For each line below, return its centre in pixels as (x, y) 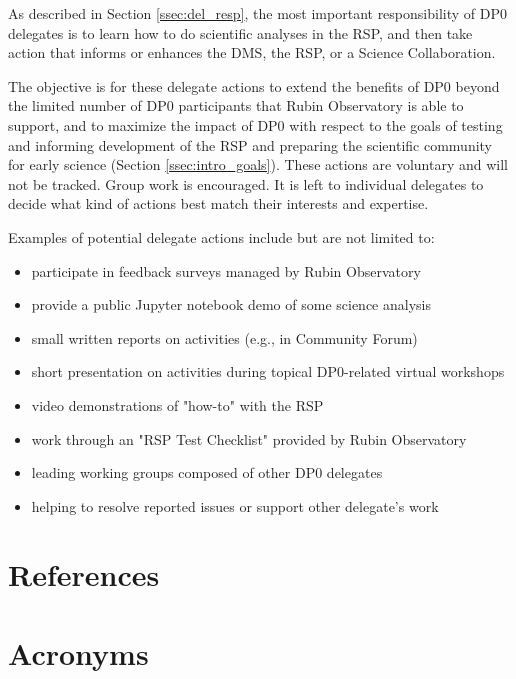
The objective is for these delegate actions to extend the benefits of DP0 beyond (254, 85)
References (84, 574)
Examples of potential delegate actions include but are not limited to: (221, 236)
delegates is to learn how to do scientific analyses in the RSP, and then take (240, 32)
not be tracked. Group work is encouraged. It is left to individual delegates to (246, 183)
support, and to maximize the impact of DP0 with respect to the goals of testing (255, 124)
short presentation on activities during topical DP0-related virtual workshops (268, 371)
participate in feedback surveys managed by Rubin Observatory (226, 270)
